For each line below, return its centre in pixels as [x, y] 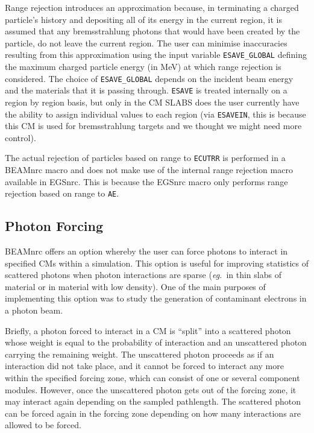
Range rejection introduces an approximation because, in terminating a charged [152, 7]
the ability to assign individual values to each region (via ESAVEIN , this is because [155, 114]
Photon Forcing [54, 226]
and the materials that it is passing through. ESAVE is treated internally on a [146, 90]
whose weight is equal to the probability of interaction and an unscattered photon [156, 342]
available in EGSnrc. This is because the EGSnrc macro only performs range [146, 181]
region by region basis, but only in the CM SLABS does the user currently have [152, 102]
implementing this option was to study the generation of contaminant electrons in [156, 298]
